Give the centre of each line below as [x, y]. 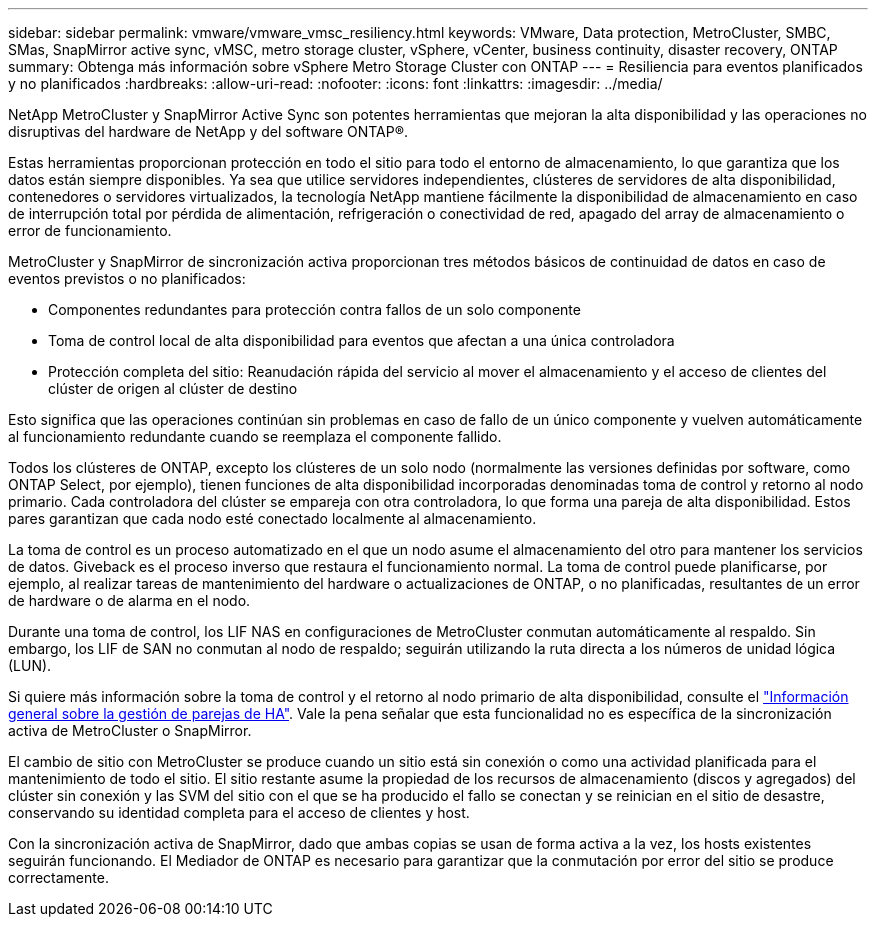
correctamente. [58, 877]
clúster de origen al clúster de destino [173, 388]
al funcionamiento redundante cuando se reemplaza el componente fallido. [255, 436]
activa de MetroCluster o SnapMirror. [130, 730]
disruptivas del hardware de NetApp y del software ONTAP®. [208, 131]
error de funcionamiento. [90, 230]
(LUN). [30, 665]
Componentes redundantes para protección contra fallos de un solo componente [314, 309]
